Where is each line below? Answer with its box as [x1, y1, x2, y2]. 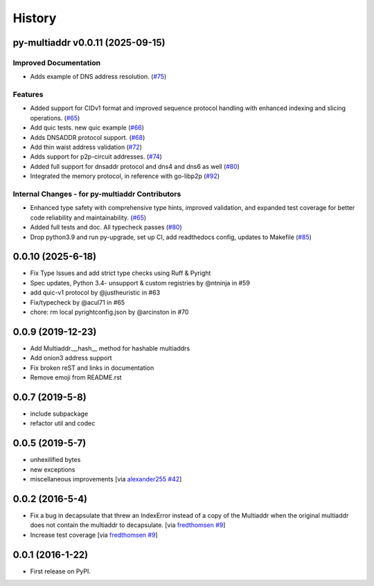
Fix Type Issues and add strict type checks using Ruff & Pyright [30, 269, 211, 277]
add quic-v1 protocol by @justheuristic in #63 [30, 288, 161, 297]
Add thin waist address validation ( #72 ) [30, 143, 142, 152]
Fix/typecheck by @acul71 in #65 [30, 298, 125, 306]
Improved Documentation [12, 57, 101, 67]
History [12, 10, 57, 26]
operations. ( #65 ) [30, 114, 80, 122]
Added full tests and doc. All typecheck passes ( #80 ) [30, 223, 183, 231]
